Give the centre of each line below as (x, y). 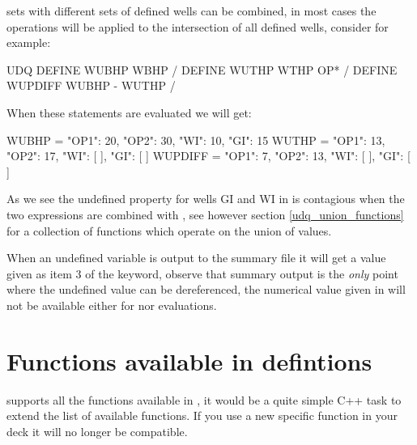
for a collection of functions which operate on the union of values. (169, 230)
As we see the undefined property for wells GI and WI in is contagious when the (206, 199)
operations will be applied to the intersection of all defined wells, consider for (198, 26)
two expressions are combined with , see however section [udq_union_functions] (205, 214)
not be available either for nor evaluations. (112, 305)
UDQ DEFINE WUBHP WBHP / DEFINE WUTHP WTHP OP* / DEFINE (202, 69)
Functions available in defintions (189, 360)
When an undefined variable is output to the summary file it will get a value (196, 258)
